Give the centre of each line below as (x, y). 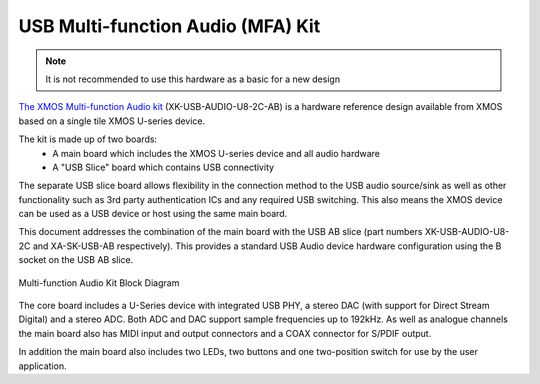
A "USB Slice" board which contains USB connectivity (163, 167)
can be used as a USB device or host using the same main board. (153, 214)
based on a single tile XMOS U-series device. (112, 121)
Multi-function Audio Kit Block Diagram (99, 282)
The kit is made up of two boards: (88, 139)
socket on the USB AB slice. (76, 260)
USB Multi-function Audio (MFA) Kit (169, 26)
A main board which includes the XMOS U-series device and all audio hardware (216, 153)
